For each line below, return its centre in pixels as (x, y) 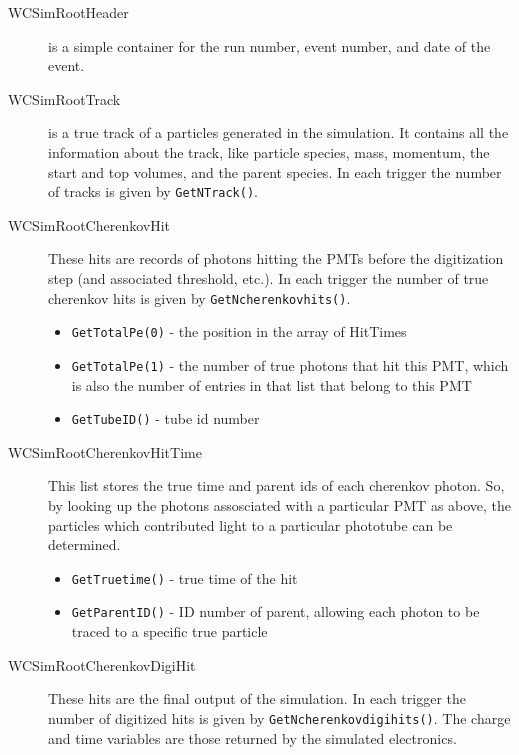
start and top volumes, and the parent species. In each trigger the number (275, 171)
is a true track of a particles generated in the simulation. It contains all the (278, 132)
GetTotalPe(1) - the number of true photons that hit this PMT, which (290, 364)
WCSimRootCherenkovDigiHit (102, 664)
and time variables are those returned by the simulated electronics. (252, 737)
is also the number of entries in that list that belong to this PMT (271, 384)
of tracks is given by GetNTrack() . (153, 191)
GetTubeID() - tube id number (165, 418)
